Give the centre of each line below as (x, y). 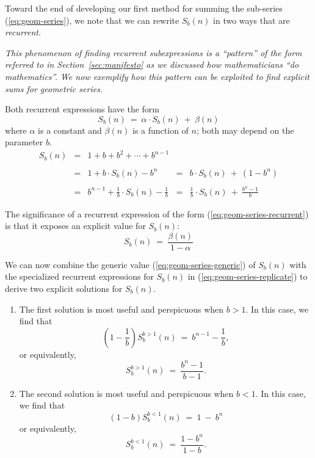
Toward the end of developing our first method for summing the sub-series (144, 8)
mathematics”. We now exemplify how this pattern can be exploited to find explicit (157, 76)
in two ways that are (252, 20)
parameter (24, 142)
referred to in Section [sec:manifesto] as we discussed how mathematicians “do (152, 64)
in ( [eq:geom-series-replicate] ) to (248, 276)
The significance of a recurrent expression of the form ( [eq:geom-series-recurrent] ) (157, 213)
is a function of (161, 130)
